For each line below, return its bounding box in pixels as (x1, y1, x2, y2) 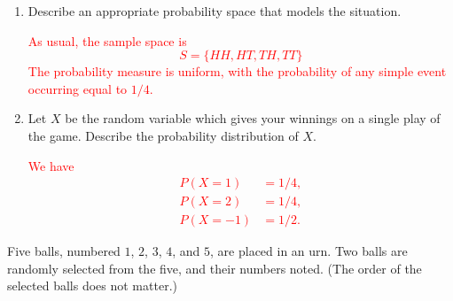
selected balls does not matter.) (7, 276, 177, 295)
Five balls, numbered (7, 242, 121, 260)
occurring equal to (27, 79, 128, 97)
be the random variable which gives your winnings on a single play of (65, 109, 441, 127)
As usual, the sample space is (27, 31, 187, 50)
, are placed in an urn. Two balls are (210, 242, 408, 260)
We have (27, 156, 74, 174)
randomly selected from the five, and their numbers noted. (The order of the (7, 259, 422, 277)
